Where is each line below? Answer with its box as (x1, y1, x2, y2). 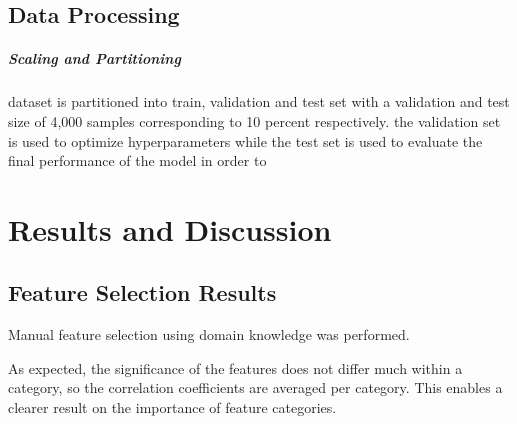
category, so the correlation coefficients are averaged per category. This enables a (8, 377, 503, 398)
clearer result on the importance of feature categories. (8, 397, 337, 418)
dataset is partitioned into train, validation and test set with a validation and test (8, 91, 510, 112)
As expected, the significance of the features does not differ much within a (8, 357, 463, 378)
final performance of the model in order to (8, 150, 267, 171)
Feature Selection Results (8, 277, 277, 308)
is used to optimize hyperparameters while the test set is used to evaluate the (8, 130, 483, 151)
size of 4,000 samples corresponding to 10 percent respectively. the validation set (8, 110, 501, 131)
